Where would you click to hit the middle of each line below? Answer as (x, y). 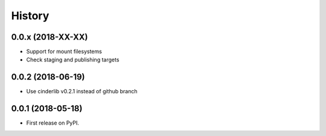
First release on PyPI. (53, 123)
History (30, 16)
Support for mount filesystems (64, 52)
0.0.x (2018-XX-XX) (50, 37)
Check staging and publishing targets (73, 60)
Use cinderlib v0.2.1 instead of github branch (82, 91)
